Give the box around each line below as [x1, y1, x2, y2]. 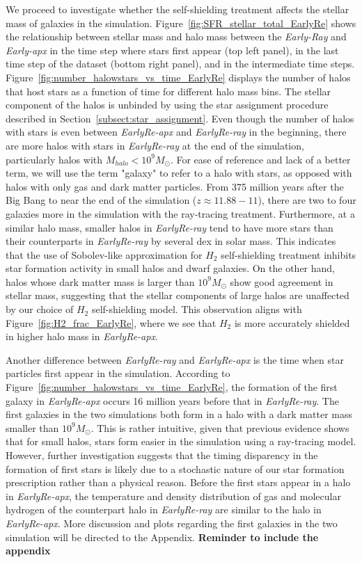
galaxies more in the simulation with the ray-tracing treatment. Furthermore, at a [6, 206, 355, 220]
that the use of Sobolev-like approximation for [6, 247, 203, 262]
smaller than [6, 420, 59, 435]
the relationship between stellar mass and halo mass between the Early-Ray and [6, 29, 347, 44]
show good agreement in [230, 274, 333, 289]
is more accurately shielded [234, 315, 350, 330]
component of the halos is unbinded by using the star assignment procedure [6, 97, 329, 112]
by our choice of [6, 302, 74, 316]
